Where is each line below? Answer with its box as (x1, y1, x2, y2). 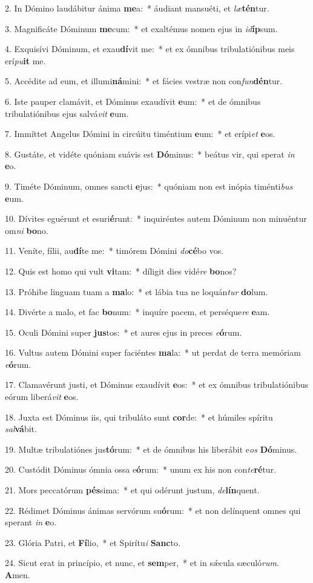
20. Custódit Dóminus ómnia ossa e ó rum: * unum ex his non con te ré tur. (5, 463, 277, 476)
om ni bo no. (5, 224, 48, 236)
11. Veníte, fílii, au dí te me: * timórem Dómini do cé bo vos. (5, 244, 224, 257)
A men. (5, 568, 30, 581)
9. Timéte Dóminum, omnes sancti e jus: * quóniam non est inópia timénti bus (5, 179, 293, 192)
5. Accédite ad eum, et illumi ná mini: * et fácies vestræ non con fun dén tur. (5, 75, 283, 87)
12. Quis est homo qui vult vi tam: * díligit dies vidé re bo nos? (5, 264, 237, 277)
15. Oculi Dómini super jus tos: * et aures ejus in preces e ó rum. (5, 325, 242, 338)
